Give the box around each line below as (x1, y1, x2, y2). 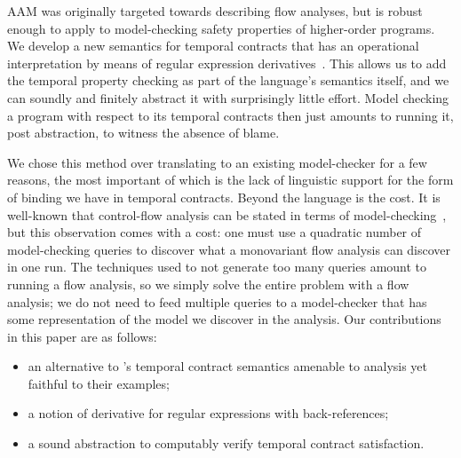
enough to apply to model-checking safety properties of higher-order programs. (7, 19, 435, 37)
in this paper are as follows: (7, 327, 157, 345)
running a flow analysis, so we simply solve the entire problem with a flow (7, 274, 409, 293)
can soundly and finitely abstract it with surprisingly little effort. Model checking (7, 88, 449, 107)
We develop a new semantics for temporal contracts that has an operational (7, 36, 419, 55)
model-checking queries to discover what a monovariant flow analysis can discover (7, 240, 451, 258)
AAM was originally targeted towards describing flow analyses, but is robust (7, 2, 423, 20)
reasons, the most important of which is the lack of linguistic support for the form (7, 170, 454, 189)
